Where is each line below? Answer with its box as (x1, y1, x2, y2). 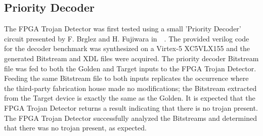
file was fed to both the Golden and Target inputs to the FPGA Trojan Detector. (4, 63, 256, 73)
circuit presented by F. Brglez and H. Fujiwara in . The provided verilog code (4, 33, 249, 43)
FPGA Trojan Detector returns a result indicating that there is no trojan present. (4, 102, 258, 113)
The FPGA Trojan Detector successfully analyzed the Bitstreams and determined (4, 112, 257, 123)
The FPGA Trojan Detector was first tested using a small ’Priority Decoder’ (4, 23, 241, 34)
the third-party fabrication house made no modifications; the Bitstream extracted (4, 82, 257, 93)
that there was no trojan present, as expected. (4, 122, 147, 133)
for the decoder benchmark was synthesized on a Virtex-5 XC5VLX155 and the (4, 43, 250, 54)
